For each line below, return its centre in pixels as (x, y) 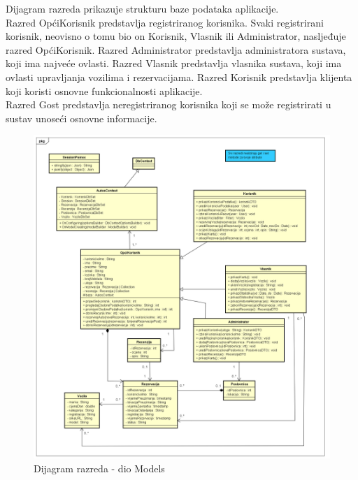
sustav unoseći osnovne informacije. (81, 118)
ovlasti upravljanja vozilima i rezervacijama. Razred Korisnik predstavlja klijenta (179, 77)
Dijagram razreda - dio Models (99, 468)
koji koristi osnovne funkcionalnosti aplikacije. (104, 90)
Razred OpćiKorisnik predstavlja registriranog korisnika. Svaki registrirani (165, 22)
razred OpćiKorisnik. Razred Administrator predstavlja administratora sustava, (176, 49)
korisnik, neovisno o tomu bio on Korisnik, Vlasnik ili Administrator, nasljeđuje (176, 36)
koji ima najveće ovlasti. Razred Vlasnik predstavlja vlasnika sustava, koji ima (174, 63)
